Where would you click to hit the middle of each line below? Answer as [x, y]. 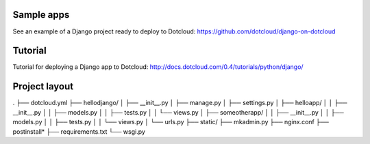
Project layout [43, 86]
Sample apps [41, 15]
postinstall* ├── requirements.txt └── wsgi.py [79, 131]
